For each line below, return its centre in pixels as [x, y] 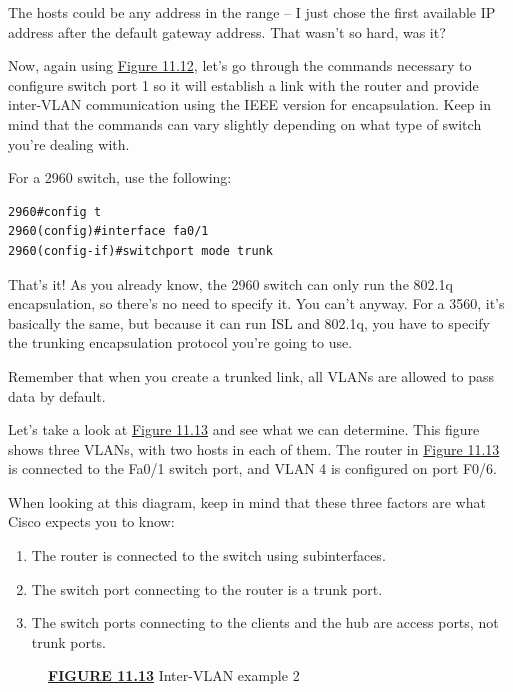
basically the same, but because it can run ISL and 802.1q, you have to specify [249, 322]
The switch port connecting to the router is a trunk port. [207, 588]
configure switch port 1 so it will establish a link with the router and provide [243, 84]
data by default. [57, 395]
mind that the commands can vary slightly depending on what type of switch [245, 123]
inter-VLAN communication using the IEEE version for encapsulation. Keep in [249, 104]
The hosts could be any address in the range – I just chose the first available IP [252, 12]
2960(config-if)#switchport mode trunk [140, 250]
